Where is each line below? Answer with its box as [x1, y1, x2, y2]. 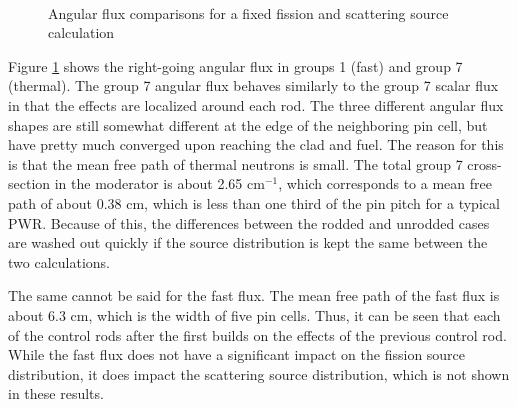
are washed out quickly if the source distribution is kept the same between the [8, 232, 488, 253]
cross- [467, 153, 502, 174]
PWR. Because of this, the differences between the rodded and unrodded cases [8, 212, 490, 233]
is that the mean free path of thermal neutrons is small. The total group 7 [8, 153, 463, 174]
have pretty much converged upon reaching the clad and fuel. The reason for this [8, 134, 504, 155]
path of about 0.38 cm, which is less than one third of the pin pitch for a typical [8, 192, 500, 213]
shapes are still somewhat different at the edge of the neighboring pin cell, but [8, 114, 488, 135]
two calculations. [8, 251, 110, 272]
